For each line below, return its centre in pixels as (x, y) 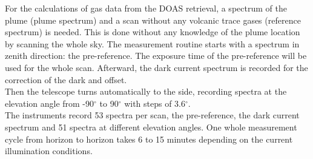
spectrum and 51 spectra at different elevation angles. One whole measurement (151, 127)
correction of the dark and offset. (66, 79)
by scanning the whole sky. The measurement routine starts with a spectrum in (152, 43)
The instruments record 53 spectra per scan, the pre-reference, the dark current (152, 115)
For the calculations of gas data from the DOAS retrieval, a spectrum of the (146, 8)
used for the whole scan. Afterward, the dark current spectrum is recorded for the (156, 67)
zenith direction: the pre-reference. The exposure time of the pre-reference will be (156, 56)
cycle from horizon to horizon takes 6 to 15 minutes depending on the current (149, 139)
